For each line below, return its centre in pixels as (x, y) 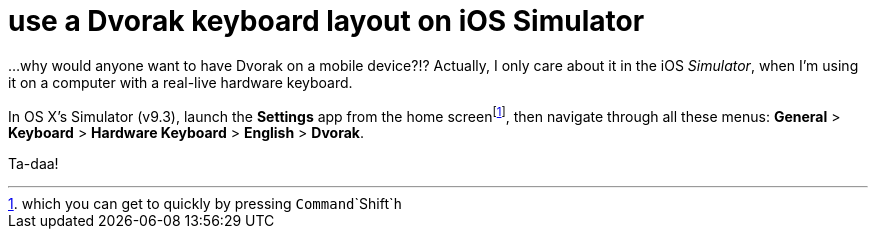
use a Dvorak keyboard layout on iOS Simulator (326, 21)
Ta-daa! (33, 164)
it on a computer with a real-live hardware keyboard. (180, 82)
